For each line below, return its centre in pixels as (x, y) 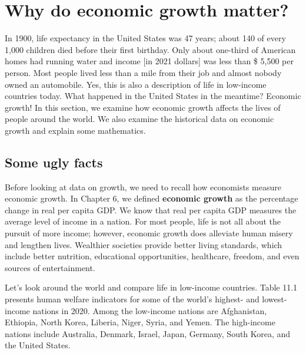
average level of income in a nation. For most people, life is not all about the (143, 221)
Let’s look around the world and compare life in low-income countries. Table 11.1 (151, 287)
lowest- (275, 299)
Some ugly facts (54, 162)
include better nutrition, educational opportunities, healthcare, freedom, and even (152, 256)
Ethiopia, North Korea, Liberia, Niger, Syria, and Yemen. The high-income (140, 322)
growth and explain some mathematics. (75, 130)
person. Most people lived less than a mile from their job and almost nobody (143, 72)
